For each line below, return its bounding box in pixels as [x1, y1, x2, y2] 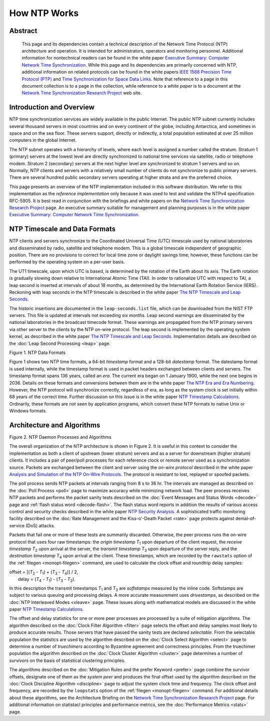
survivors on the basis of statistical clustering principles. [9, 657, 126, 663]
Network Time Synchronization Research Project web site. [21, 90, 142, 96]
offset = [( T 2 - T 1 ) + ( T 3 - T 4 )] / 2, [9, 569, 78, 576]
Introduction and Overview [9, 103, 95, 112]
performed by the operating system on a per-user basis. [9, 259, 125, 265]
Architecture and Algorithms [9, 421, 100, 429]
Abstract [9, 27, 37, 35]
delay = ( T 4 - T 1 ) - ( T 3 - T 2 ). [18, 576, 76, 583]
